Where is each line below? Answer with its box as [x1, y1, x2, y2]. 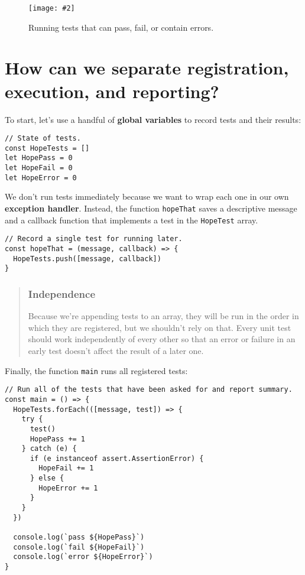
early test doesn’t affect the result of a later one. [28, 344, 204, 356]
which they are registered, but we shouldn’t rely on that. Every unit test [28, 321, 291, 333]
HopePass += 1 [30, 434, 86, 443]
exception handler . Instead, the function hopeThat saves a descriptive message [5, 202, 297, 215]
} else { [30, 474, 64, 483]
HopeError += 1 [38, 483, 98, 492]
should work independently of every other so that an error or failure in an [28, 333, 296, 345]
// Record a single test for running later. [5, 235, 183, 243]
